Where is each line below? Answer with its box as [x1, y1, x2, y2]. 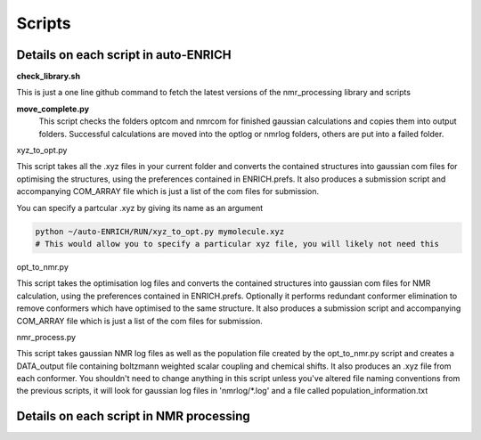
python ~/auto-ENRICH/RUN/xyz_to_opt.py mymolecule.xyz [35, 226, 285, 236]
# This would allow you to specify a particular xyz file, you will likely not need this [35, 239, 440, 249]
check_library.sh [16, 71, 80, 82]
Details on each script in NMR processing [16, 409, 251, 424]
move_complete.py [16, 103, 89, 114]
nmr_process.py [16, 331, 76, 342]
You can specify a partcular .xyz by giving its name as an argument [16, 202, 264, 213]
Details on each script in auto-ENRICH [16, 47, 232, 62]
